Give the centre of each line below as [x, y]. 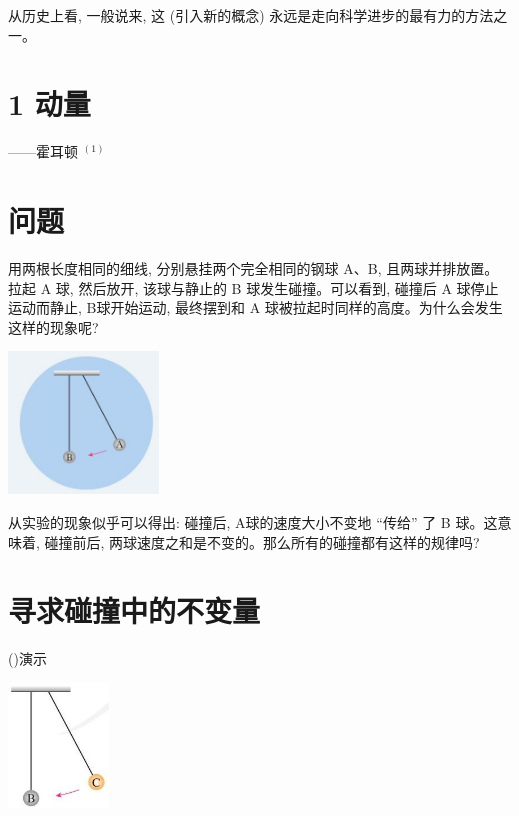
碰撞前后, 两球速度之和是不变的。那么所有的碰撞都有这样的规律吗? [262, 541]
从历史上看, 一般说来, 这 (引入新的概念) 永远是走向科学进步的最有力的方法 [251, 15]
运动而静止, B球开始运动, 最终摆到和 [127, 307]
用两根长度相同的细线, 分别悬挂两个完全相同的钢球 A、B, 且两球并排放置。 [253, 268]
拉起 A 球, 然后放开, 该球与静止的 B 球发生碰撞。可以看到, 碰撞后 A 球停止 [253, 287]
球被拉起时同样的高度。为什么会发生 [383, 307]
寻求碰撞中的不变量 [134, 610]
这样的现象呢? [53, 326]
